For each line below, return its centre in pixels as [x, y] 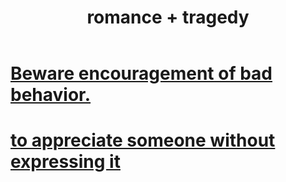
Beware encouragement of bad [141, 73]
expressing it [65, 162]
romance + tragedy [168, 17]
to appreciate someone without [143, 140]
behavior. [51, 95]
